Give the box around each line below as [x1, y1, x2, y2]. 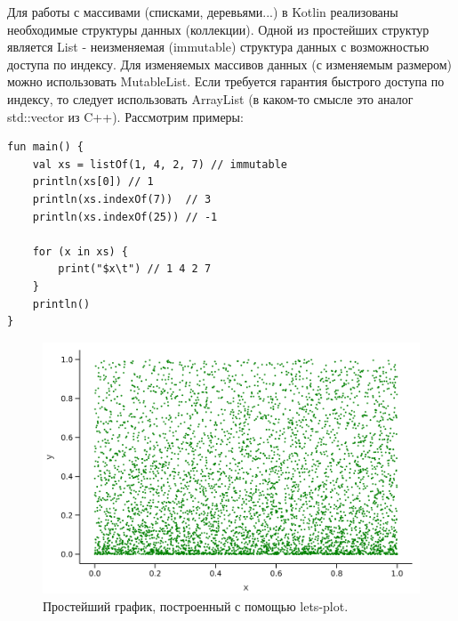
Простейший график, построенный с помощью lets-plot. [43, 597, 349, 616]
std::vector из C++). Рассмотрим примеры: [7, 107, 244, 125]
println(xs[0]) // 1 [32, 175, 154, 189]
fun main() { [7, 141, 84, 154]
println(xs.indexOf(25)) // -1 [32, 210, 218, 223]
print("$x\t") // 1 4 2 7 [58, 262, 212, 276]
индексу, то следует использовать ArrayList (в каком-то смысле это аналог [7, 89, 414, 108]
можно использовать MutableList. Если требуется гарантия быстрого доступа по [7, 72, 445, 91]
